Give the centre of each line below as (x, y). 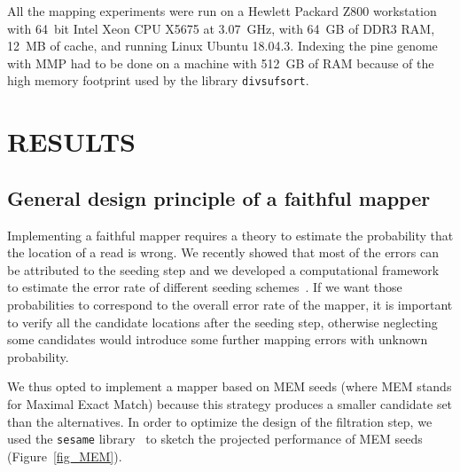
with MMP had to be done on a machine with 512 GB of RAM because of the (221, 63)
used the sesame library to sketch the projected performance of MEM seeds (215, 439)
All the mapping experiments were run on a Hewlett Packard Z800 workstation (222, 11)
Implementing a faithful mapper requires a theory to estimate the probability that (230, 235)
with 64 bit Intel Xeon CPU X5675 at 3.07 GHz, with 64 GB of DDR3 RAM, (221, 28)
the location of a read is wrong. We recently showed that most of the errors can (223, 252)
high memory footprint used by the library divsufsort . (158, 80)
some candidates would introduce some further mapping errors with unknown (218, 339)
